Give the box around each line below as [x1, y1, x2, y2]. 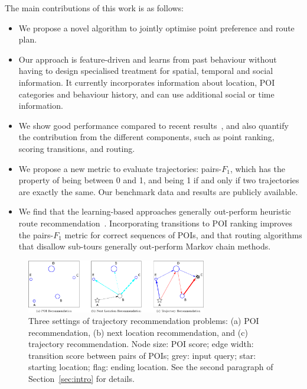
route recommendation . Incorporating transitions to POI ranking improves [18, 216, 292, 229]
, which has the [230, 162, 285, 174]
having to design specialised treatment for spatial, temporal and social [18, 64, 273, 77]
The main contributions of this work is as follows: [5, 2, 184, 14]
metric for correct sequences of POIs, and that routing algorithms [64, 228, 302, 241]
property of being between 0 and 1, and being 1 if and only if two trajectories [18, 174, 299, 186]
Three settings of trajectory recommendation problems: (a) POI [28, 315, 259, 327]
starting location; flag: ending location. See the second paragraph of [28, 361, 273, 373]
